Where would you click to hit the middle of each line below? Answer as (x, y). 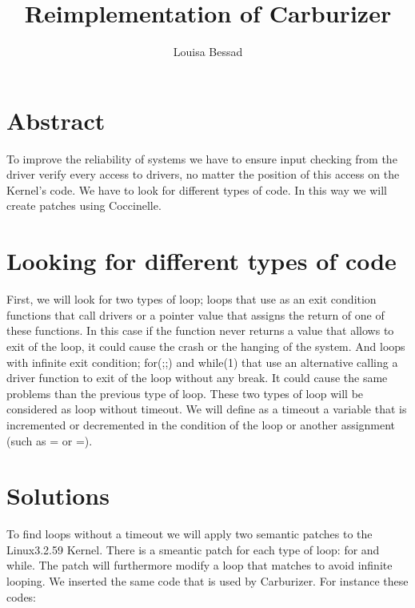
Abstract (56, 120)
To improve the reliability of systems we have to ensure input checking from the (202, 158)
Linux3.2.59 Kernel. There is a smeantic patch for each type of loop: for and (193, 549)
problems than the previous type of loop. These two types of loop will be (185, 393)
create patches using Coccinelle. (84, 205)
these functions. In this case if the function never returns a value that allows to (200, 330)
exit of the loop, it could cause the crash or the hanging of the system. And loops (206, 346)
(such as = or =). (50, 440)
